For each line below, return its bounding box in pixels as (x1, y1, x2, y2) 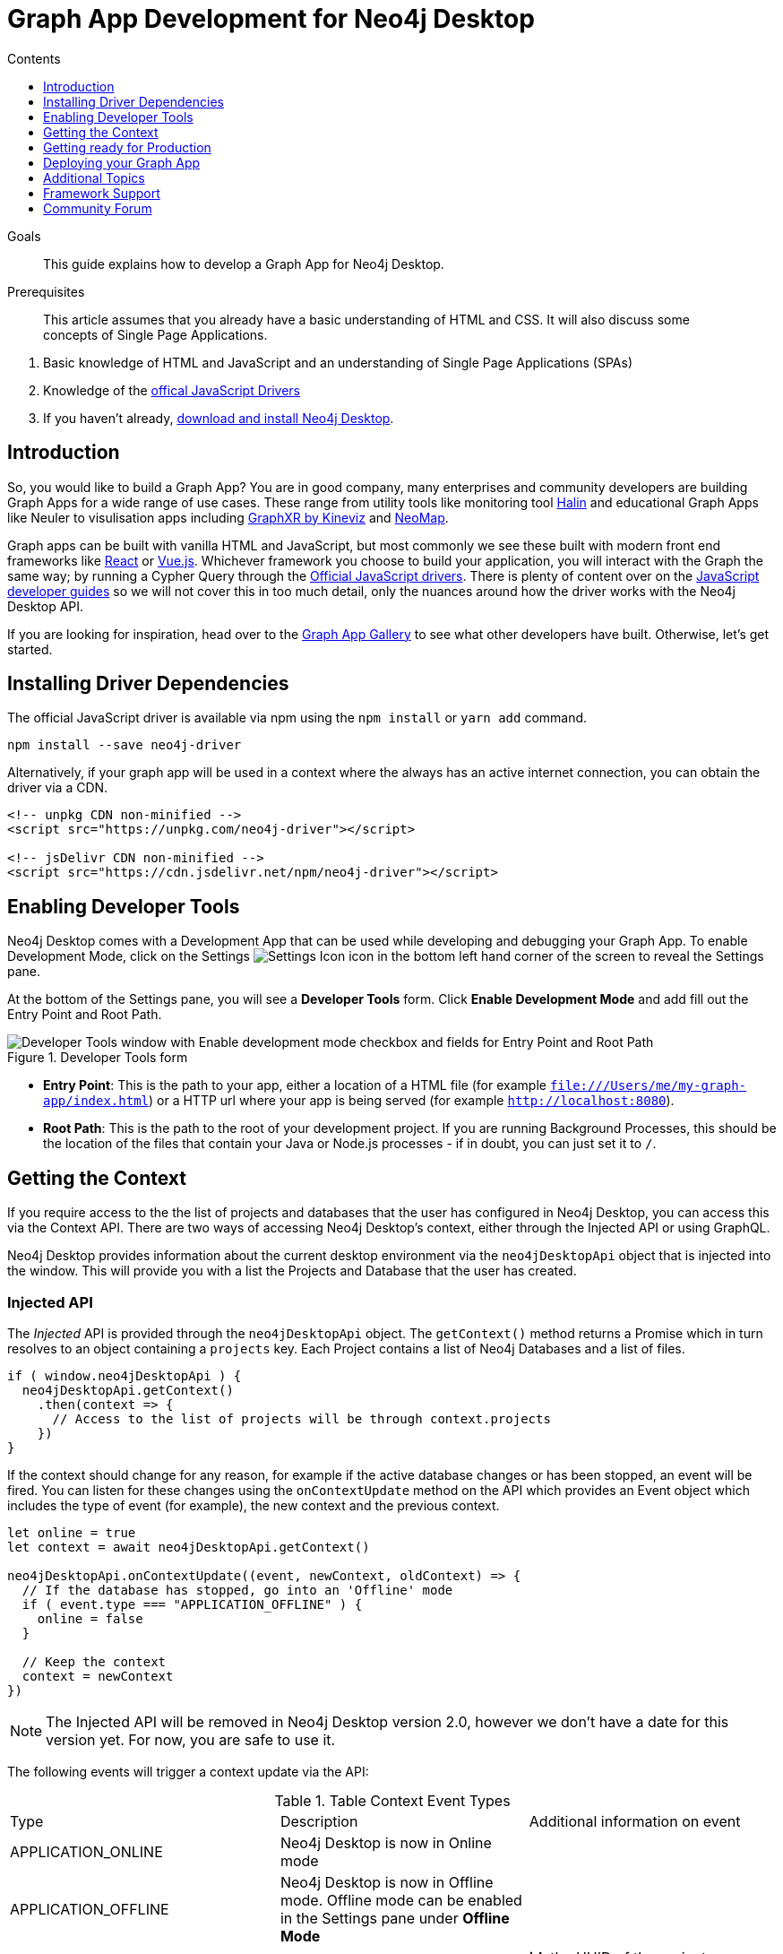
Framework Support (43, 185, 160, 201)
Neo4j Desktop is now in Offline (280, 1872, 494, 1891)
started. (7, 641, 53, 657)
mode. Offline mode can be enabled (280, 1890, 522, 1909)
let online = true (7, 1525, 136, 1540)
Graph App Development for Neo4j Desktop (7, 4, 535, 34)
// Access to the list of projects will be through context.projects (52, 1411, 551, 1426)
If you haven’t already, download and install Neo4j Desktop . (43, 410, 394, 426)
